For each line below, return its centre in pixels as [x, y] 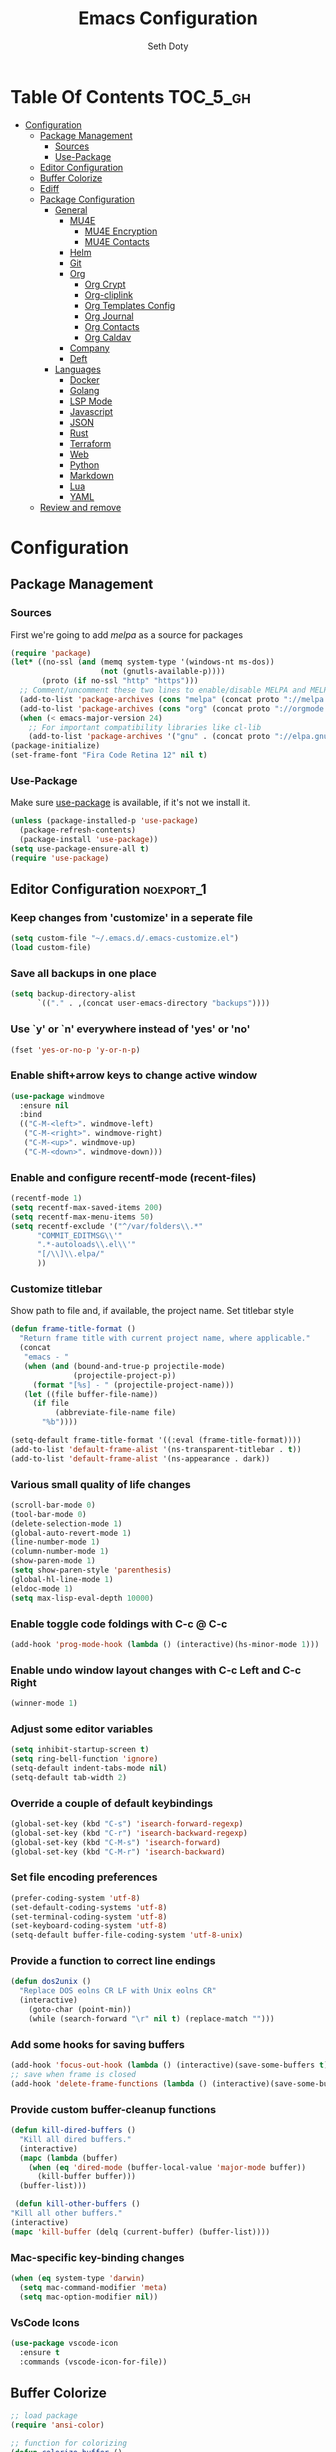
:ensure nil [44, 1105]
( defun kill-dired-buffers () [73, 2130]
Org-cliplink [108, 294]
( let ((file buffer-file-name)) [91, 1394]
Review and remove [80, 507]
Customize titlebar [56, 1289]
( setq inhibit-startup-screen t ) [80, 1750]
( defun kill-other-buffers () [77, 2204]
